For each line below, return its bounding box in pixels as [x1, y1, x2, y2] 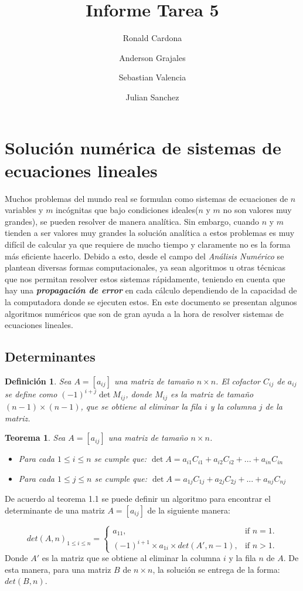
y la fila [229, 552, 256, 564]
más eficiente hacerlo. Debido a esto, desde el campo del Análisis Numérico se [5, 249, 284, 262]
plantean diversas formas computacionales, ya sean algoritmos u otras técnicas [5, 261, 286, 273]
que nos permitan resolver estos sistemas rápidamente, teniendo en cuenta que [5, 272, 285, 285]
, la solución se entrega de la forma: [152, 563, 280, 575]
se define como [5, 388, 57, 400]
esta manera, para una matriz [5, 563, 111, 575]
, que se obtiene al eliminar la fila [80, 400, 202, 412]
